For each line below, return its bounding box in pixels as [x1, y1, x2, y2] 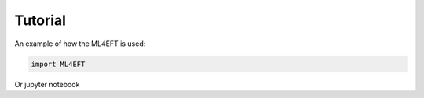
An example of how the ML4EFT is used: [14, 39, 146, 48]
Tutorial [14, 12, 67, 29]
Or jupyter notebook [14, 79, 80, 89]
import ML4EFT [31, 59, 86, 68]
